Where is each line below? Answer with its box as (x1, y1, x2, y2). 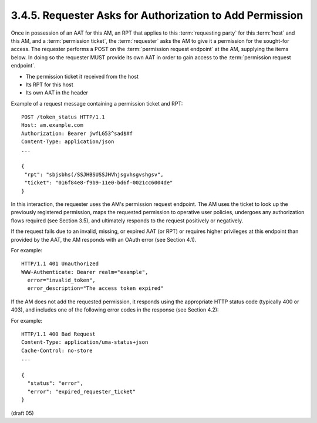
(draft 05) (11, 410, 35, 417)
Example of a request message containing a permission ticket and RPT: (11, 100, 183, 107)
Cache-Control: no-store (21, 347, 93, 354)
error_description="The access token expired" (27, 285, 164, 292)
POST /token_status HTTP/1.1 (21, 114, 105, 120)
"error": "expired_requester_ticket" (27, 388, 136, 395)
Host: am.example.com (21, 122, 83, 128)
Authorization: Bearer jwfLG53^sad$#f (21, 130, 133, 137)
